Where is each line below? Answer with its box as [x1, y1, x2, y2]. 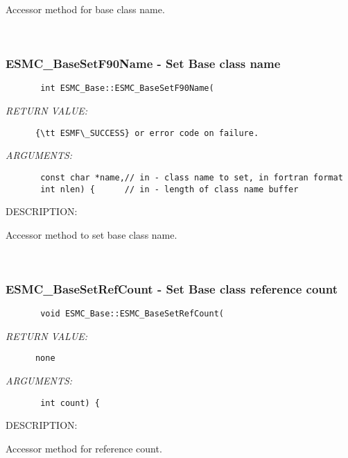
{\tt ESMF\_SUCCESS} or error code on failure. [35, 128, 259, 138]
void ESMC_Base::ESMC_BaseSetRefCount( [40, 309, 224, 319]
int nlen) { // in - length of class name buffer [40, 184, 299, 194]
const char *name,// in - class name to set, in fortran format [40, 172, 343, 183]
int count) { [40, 398, 101, 408]
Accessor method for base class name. [6, 2, 165, 16]
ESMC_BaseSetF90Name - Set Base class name [6, 55, 281, 72]
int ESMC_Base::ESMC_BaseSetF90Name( [40, 83, 214, 94]
